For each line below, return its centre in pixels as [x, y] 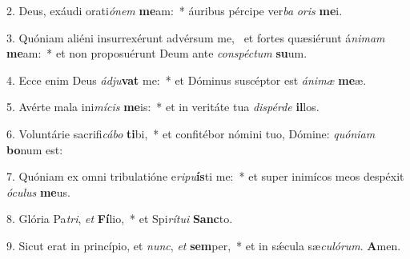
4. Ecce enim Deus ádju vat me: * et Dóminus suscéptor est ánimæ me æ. [187, 80]
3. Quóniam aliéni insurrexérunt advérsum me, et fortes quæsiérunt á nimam [196, 37]
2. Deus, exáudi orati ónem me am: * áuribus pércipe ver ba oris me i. [175, 10]
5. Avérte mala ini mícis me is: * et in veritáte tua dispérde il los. [163, 107]
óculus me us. [38, 191]
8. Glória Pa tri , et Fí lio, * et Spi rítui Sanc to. [120, 219]
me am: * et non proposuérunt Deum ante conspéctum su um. [157, 53]
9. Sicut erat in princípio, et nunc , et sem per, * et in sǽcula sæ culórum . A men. [204, 245]
